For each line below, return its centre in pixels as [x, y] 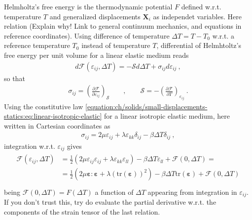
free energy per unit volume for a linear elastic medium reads [96, 55]
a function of [114, 192]
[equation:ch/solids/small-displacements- [146, 106]
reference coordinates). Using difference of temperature [87, 35]
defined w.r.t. [201, 6]
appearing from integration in [192, 192]
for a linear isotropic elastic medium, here [167, 116]
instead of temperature [116, 45]
